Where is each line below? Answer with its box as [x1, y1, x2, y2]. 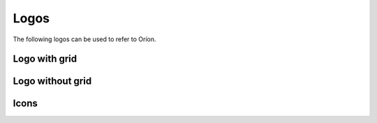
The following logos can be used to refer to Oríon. [13, 35, 156, 43]
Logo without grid [13, 75, 92, 87]
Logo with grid [13, 53, 77, 65]
